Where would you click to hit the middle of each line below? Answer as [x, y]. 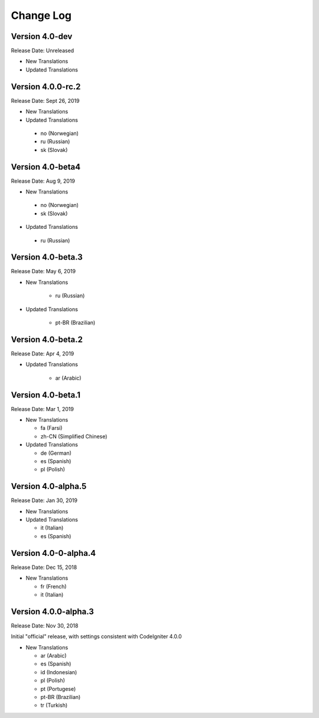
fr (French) [54, 586]
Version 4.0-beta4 [46, 166]
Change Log [41, 15]
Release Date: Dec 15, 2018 [44, 567]
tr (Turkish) [54, 705]
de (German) [56, 453]
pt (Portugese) [58, 688]
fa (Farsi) [51, 428]
